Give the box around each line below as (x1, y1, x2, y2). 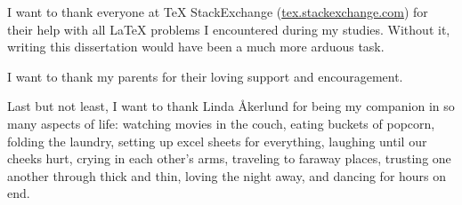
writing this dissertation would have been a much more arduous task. (7, 37, 385, 56)
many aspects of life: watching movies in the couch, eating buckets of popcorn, (7, 114, 435, 132)
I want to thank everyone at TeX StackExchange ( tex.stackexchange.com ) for (7, 3, 428, 20)
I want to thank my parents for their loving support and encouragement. (7, 67, 403, 85)
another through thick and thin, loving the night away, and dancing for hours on (7, 166, 447, 185)
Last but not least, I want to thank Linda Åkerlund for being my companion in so (7, 97, 455, 115)
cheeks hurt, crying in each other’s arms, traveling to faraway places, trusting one (7, 149, 451, 168)
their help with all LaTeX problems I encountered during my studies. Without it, (7, 20, 450, 38)
